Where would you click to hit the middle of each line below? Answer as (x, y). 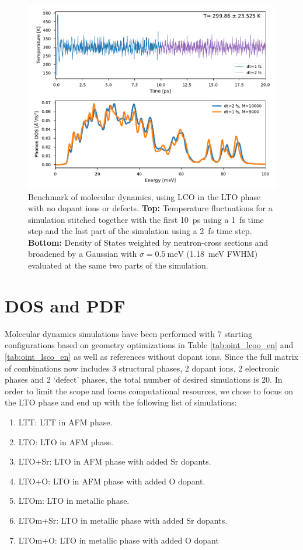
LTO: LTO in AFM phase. (66, 441)
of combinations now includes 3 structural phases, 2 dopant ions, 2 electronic (142, 368)
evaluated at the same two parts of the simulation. (118, 265)
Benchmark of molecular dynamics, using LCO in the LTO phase (144, 196)
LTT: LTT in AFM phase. (65, 422)
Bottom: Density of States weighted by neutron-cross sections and (148, 242)
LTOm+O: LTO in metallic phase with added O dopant (119, 540)
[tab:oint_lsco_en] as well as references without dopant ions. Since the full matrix (151, 356)
